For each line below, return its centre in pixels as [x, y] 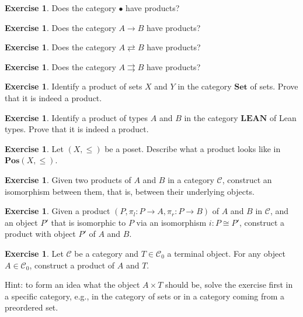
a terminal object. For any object [226, 253]
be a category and [107, 253]
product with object [40, 234]
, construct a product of [72, 265]
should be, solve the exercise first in [229, 285]
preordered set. [32, 307]
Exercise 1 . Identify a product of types [76, 117]
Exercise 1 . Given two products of [68, 179]
